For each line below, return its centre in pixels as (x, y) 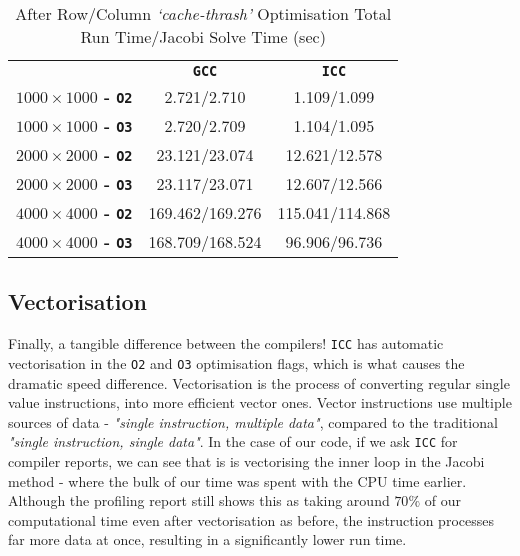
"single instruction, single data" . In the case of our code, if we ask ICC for (233, 441)
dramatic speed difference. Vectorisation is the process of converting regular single (259, 382)
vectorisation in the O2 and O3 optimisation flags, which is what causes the (236, 362)
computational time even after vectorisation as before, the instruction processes (251, 519)
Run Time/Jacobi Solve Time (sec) (203, 36)
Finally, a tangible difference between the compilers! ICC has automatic (226, 343)
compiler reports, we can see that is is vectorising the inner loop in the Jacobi (246, 460)
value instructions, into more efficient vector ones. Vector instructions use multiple (260, 402)
